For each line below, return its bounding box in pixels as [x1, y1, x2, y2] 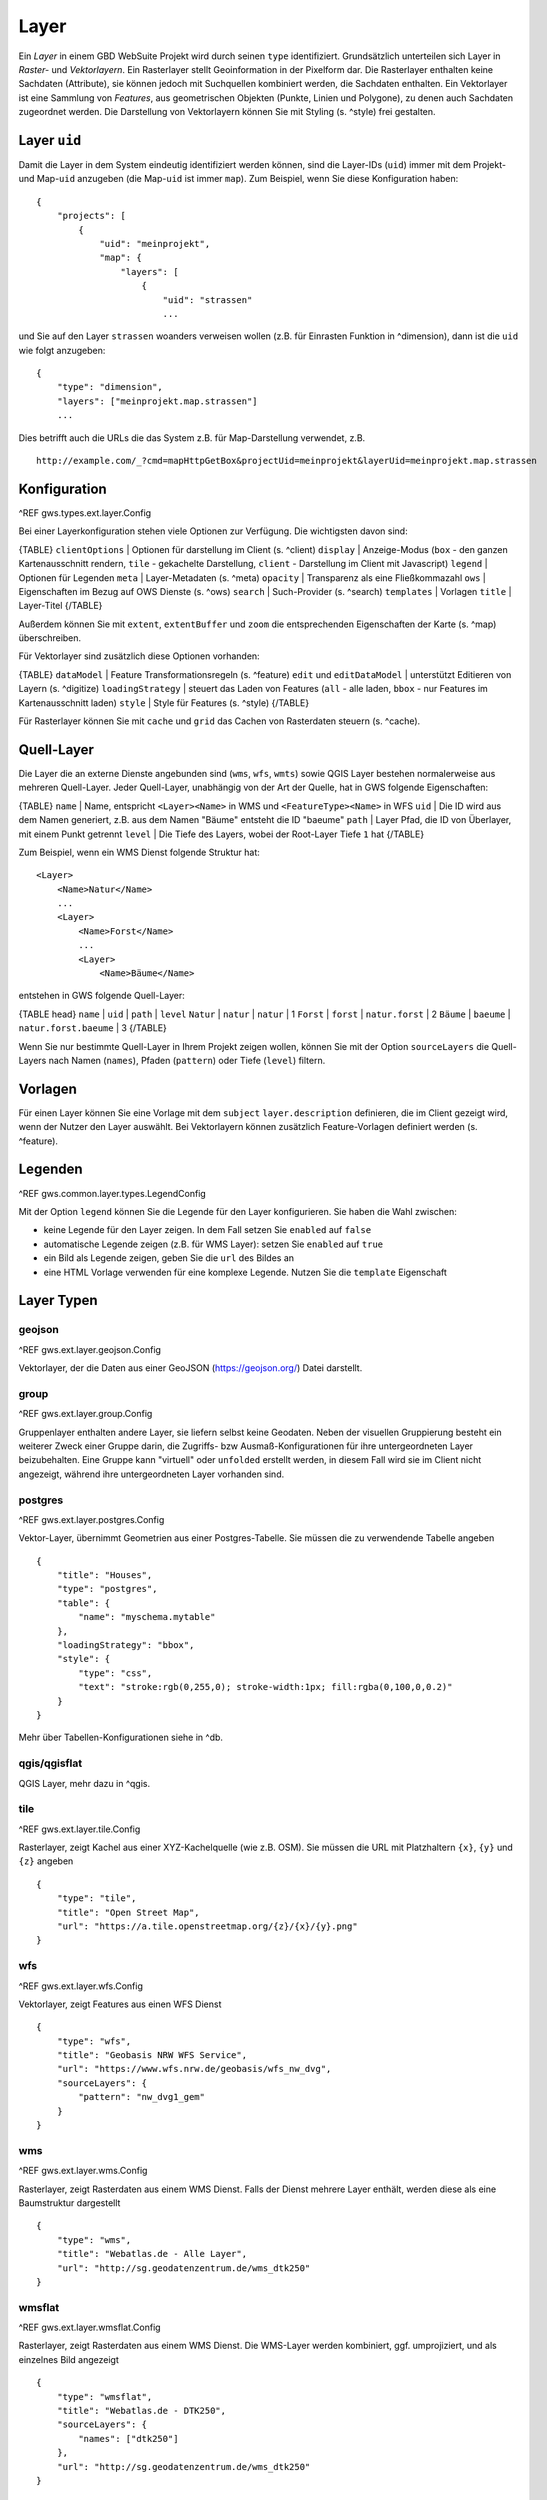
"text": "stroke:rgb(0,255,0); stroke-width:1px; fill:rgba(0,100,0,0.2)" [78, 1681, 453, 1693]
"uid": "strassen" [162, 294, 253, 305]
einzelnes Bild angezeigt [18, 2353, 120, 2365]
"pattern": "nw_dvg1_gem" [78, 2091, 205, 2103]
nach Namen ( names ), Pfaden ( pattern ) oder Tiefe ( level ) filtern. [48, 1054, 326, 1066]
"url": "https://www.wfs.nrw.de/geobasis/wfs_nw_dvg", [56, 2063, 332, 2075]
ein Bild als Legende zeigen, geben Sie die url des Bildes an [43, 1252, 295, 1264]
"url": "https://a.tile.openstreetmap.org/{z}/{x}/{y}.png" [56, 1921, 359, 1932]
